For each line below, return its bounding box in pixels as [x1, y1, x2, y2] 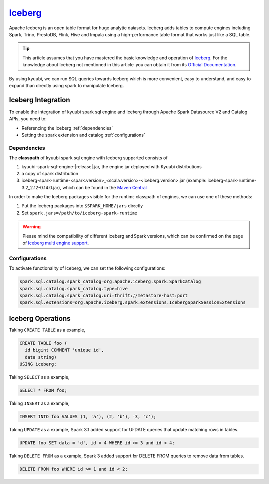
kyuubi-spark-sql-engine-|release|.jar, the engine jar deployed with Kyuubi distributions [21, 163, 202, 169]
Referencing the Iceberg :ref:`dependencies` [21, 125, 113, 131]
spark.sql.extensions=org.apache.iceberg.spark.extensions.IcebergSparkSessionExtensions [19, 300, 246, 305]
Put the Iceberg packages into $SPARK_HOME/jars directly [21, 203, 143, 209]
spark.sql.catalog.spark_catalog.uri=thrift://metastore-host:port [19, 292, 188, 298]
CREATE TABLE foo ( [19, 340, 67, 346]
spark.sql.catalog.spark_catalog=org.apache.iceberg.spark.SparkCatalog [19, 279, 201, 284]
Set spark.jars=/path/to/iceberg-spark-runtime [21, 210, 138, 216]
